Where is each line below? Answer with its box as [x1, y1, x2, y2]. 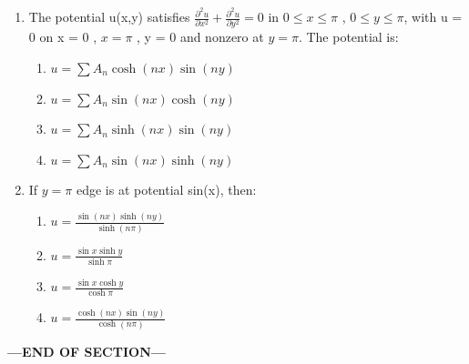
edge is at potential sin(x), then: [76, 180, 257, 199]
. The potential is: [298, 27, 399, 46]
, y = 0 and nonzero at [137, 27, 264, 46]
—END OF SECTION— [7, 341, 166, 360]
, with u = [403, 7, 463, 26]
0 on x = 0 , [28, 27, 97, 46]
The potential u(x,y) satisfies [28, 7, 190, 26]
